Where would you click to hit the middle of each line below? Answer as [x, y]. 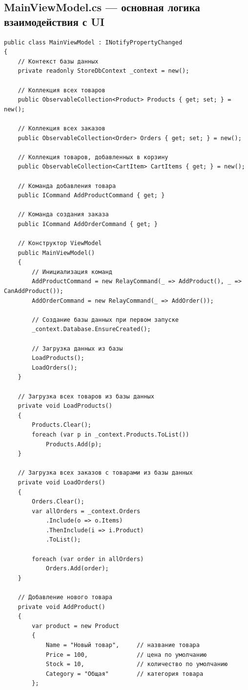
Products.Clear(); [62, 425]
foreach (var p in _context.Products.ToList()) [111, 434]
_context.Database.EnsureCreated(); [91, 329]
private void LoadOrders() [62, 482]
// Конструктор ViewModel [60, 243]
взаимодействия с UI [54, 21]
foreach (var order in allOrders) [88, 559]
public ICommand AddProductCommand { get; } [91, 196]
